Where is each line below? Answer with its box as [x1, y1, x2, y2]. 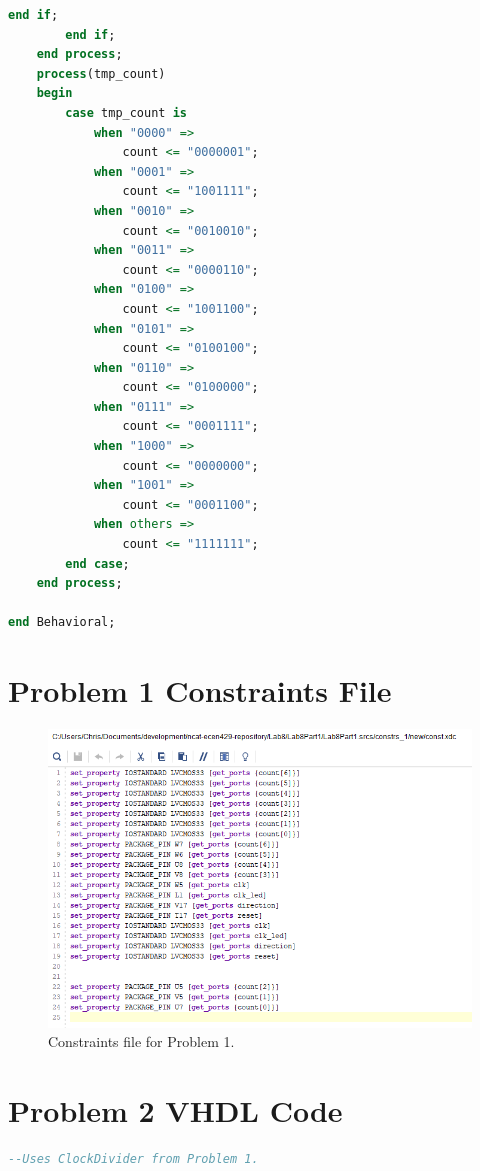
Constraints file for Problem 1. [48, 1031, 235, 1052]
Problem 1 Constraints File [8, 670, 392, 711]
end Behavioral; [8, 615, 116, 630]
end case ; [65, 556, 130, 571]
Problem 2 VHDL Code [8, 1089, 343, 1130]
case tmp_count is [65, 105, 187, 120]
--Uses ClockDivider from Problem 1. [8, 1151, 259, 1166]
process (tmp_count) [36, 66, 166, 81]
